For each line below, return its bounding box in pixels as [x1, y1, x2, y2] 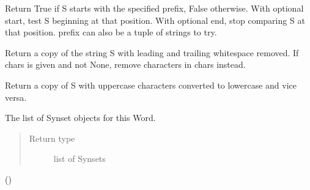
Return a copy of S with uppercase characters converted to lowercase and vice [5, 78, 297, 91]
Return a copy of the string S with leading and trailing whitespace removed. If [5, 46, 299, 59]
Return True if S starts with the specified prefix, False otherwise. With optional [5, 2, 304, 14]
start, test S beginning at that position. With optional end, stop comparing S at [5, 13, 305, 26]
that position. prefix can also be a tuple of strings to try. [5, 26, 217, 38]
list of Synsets [53, 152, 106, 165]
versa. [5, 90, 27, 103]
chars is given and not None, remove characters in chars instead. [5, 58, 246, 71]
